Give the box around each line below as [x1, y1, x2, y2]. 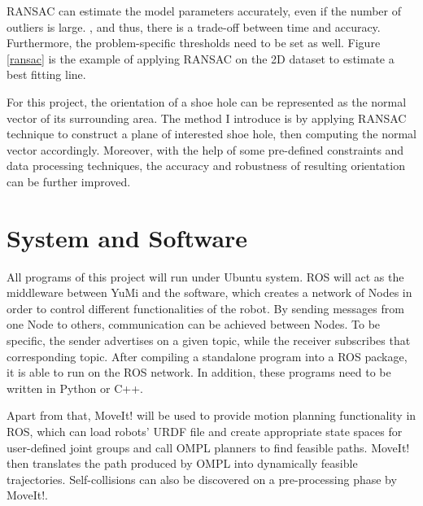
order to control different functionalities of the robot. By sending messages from [7, 299, 404, 316]
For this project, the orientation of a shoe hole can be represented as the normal [7, 93, 407, 110]
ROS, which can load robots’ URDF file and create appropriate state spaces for [7, 423, 403, 439]
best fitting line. [7, 66, 86, 83]
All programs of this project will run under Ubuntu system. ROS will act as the [7, 268, 404, 285]
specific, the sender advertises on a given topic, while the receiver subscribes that [7, 332, 411, 349]
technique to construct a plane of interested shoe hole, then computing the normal [7, 125, 416, 142]
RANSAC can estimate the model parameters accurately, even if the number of [7, 2, 402, 19]
